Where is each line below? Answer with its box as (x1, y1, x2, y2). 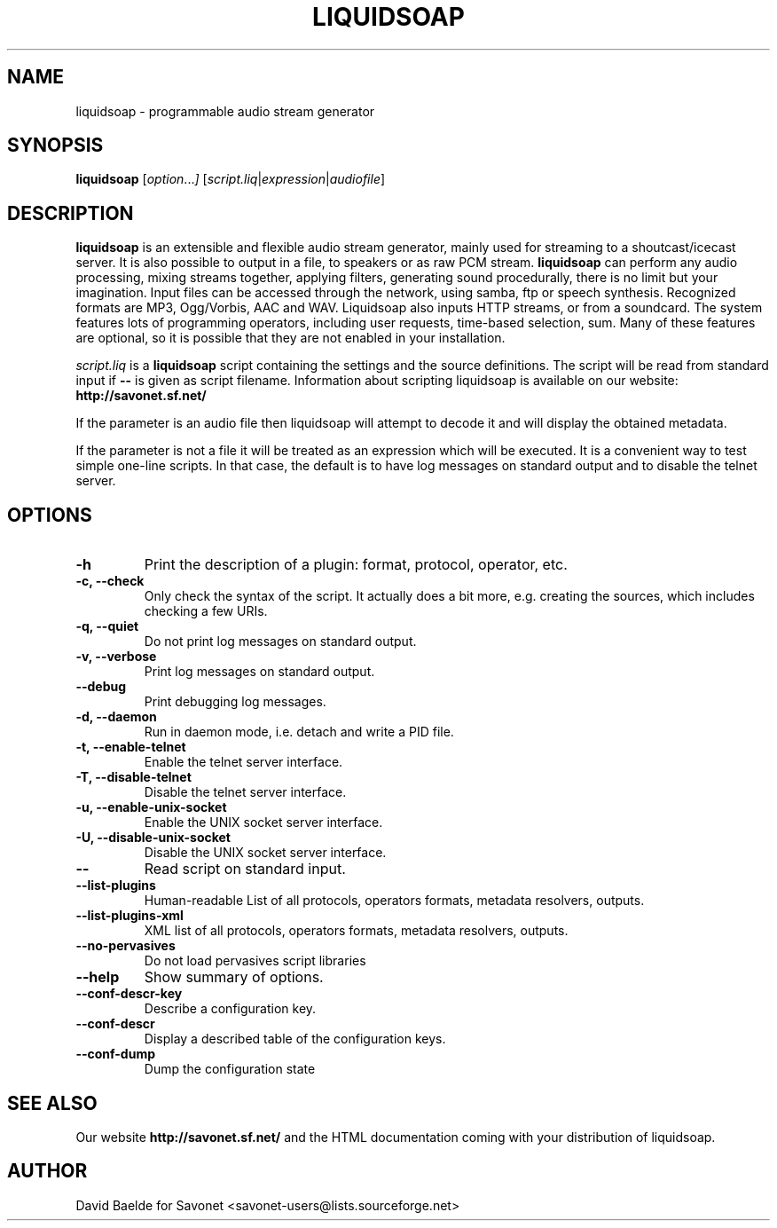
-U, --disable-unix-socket (75, 830, 231, 846)
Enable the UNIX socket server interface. (144, 815, 383, 830)
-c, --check (75, 573, 145, 589)
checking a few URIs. (144, 603, 268, 619)
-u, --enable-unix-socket (75, 799, 227, 815)
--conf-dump (75, 1046, 156, 1062)
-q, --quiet (75, 618, 139, 634)
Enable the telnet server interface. (144, 754, 343, 770)
